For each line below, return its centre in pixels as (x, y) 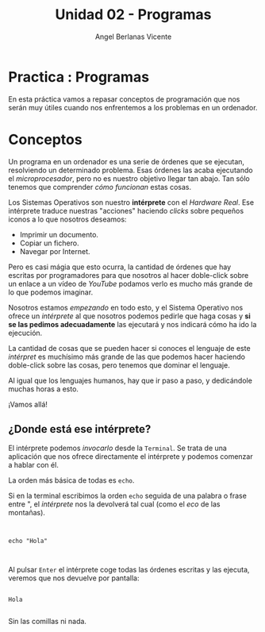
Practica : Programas (79, 77)
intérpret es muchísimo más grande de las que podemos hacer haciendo (127, 356)
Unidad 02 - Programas (133, 15)
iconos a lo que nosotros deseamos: (67, 219)
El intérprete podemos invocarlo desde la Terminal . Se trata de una (118, 448)
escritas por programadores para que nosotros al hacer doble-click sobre (129, 275)
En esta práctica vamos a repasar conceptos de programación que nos (124, 99)
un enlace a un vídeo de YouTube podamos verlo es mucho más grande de (131, 283)
